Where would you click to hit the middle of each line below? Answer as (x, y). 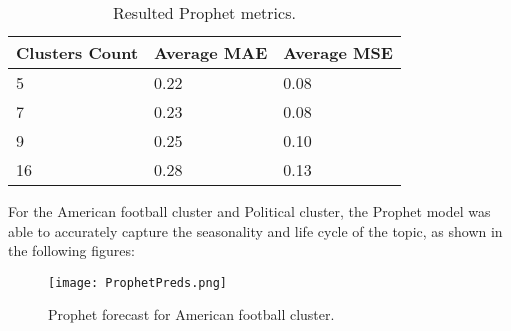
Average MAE (211, 52)
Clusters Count (77, 52)
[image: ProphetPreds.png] (137, 282)
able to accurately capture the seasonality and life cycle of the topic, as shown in (255, 230)
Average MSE (338, 52)
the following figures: (71, 250)
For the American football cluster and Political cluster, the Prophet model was (249, 211)
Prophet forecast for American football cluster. (191, 314)
